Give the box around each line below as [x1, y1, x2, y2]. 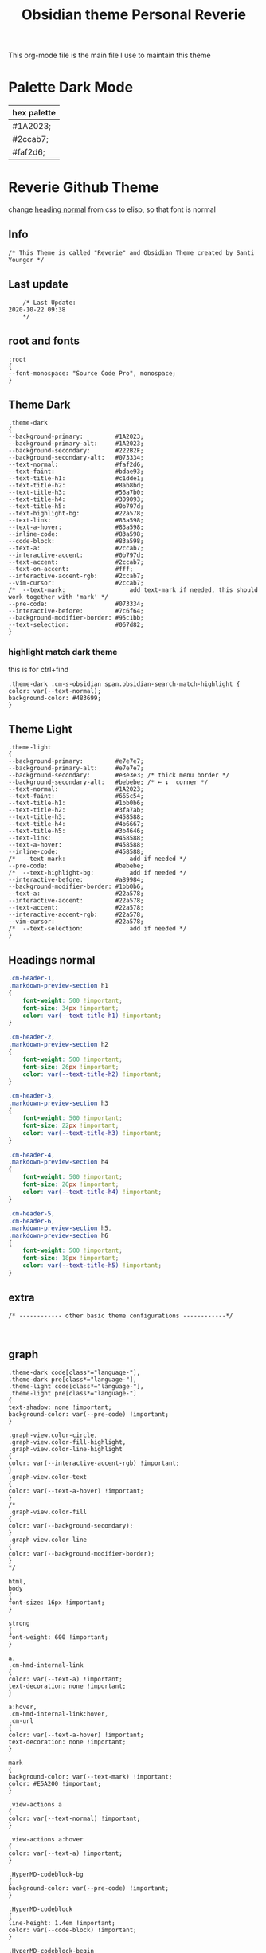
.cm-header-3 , [8, 1092, 56, 1100]
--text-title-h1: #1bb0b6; [8, 799, 145, 808]
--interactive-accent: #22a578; [8, 897, 145, 905]
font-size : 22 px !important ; [22, 1121, 119, 1129]
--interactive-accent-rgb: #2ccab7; [8, 572, 145, 581]
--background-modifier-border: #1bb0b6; [8, 883, 145, 891]
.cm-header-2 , [8, 1033, 56, 1041]
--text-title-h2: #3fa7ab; [8, 806, 145, 814]
